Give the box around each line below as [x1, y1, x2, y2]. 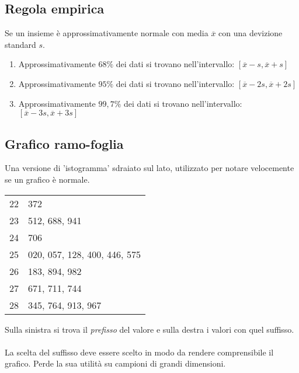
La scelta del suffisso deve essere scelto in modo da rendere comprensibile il [5, 346, 274, 358]
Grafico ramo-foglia [5, 134, 124, 152]
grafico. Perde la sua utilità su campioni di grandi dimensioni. [5, 357, 226, 369]
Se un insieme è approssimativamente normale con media [5, 27, 208, 39]
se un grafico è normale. [5, 173, 90, 185]
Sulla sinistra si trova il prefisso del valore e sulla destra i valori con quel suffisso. [5, 323, 294, 335]
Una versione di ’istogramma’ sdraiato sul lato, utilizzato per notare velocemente [5, 162, 294, 174]
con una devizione [218, 27, 283, 39]
